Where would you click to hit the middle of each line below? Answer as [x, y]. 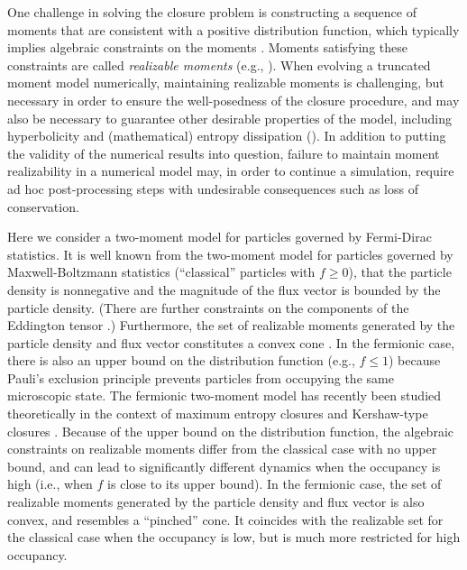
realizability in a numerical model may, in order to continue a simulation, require [231, 171]
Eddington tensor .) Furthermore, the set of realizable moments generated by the [231, 325]
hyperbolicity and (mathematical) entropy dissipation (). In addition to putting [227, 136]
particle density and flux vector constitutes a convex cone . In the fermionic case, [231, 342]
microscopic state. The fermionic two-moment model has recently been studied [224, 395]
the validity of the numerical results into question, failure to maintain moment [224, 153]
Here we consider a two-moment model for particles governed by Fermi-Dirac [220, 237]
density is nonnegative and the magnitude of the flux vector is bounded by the [224, 289]
